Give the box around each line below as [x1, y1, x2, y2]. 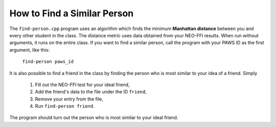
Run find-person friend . [35, 103, 95, 109]
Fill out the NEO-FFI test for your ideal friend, [35, 82, 130, 88]
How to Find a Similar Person [9, 8, 134, 19]
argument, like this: [9, 46, 50, 53]
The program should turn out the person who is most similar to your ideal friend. [9, 115, 178, 121]
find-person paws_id [22, 59, 74, 65]
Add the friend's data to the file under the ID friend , [35, 89, 147, 95]
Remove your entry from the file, [35, 96, 103, 102]
